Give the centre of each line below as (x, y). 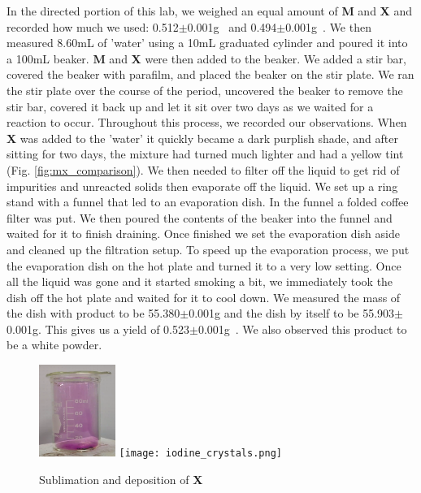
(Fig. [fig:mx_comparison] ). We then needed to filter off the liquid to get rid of (203, 169)
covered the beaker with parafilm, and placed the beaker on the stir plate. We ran (210, 74)
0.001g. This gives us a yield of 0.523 (98, 329)
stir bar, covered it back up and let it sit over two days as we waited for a (190, 106)
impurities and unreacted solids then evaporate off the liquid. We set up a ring (202, 186)
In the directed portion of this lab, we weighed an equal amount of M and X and (209, 11)
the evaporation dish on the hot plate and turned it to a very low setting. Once (204, 265)
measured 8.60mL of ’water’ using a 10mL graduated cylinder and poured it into (207, 43)
